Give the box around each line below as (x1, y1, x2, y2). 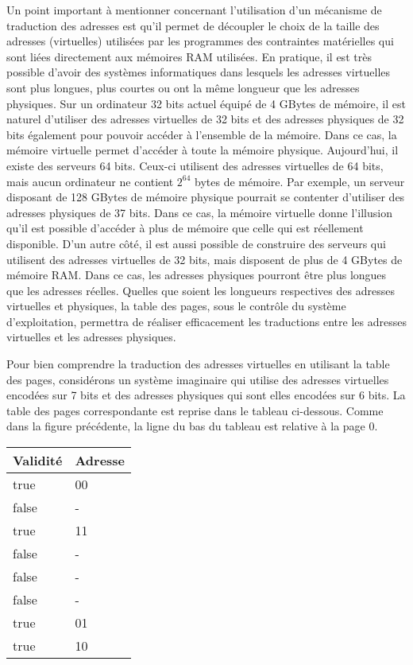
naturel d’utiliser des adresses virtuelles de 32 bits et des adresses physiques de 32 (6, 111, 404, 127)
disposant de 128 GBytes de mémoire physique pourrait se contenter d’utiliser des (6, 189, 405, 205)
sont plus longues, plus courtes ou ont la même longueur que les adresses (6, 79, 360, 95)
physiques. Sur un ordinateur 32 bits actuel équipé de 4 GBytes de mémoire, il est (6, 95, 406, 111)
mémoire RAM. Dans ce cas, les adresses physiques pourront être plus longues (6, 266, 387, 283)
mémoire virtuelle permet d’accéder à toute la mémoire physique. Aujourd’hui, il (6, 142, 399, 158)
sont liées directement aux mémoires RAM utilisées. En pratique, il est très (6, 48, 372, 64)
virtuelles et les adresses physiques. (6, 329, 176, 345)
